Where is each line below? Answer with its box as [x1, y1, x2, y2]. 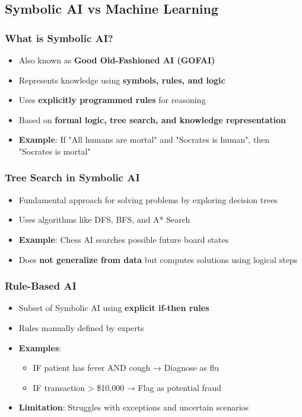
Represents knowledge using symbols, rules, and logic [18, 73, 225, 86]
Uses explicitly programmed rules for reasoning [18, 94, 206, 106]
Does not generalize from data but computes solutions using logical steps [18, 253, 297, 265]
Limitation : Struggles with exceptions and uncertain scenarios [18, 401, 249, 413]
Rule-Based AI [5, 278, 77, 293]
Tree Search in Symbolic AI [5, 170, 140, 185]
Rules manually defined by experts [18, 321, 144, 333]
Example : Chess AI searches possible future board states [18, 233, 229, 245]
